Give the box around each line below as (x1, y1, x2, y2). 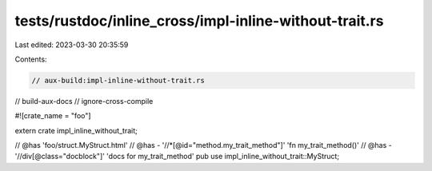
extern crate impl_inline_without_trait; (14, 125, 138, 135)
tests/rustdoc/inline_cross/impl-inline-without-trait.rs (14, 12, 384, 30)
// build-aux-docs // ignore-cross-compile (14, 96, 154, 105)
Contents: (14, 54, 47, 64)
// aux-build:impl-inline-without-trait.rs (31, 76, 206, 85)
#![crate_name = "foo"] (14, 111, 91, 121)
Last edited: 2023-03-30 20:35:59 (14, 40, 129, 50)
